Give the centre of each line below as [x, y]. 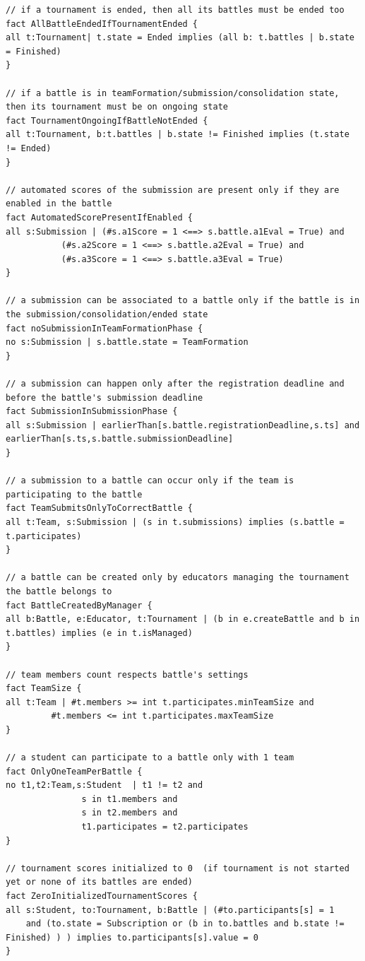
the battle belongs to [59, 591]
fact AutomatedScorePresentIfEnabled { [99, 217]
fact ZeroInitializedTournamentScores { [102, 896]
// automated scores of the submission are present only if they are [173, 190]
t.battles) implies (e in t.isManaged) [99, 633]
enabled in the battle [59, 204]
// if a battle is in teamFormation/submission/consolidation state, [173, 93]
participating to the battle [74, 494]
